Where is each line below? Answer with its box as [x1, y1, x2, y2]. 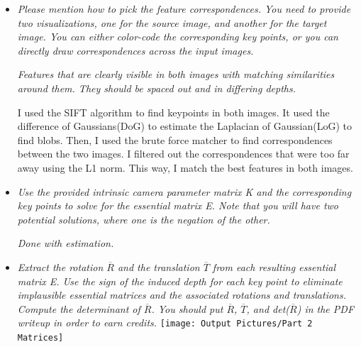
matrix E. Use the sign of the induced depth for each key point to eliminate [17, 273, 343, 288]
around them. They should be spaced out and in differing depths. [17, 80, 296, 95]
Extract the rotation [17, 259, 104, 274]
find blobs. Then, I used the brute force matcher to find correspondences [17, 132, 333, 147]
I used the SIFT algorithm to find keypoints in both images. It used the [17, 104, 330, 119]
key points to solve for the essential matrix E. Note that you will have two [17, 198, 339, 213]
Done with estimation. [17, 236, 114, 250]
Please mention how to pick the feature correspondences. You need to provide [17, 1, 351, 16]
